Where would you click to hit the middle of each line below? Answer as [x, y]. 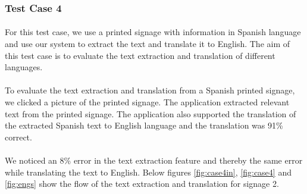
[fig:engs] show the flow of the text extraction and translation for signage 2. [142, 184]
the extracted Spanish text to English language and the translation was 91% [144, 125]
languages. [24, 67]
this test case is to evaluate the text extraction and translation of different [140, 55]
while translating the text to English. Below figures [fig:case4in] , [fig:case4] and [148, 172]
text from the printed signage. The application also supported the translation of [151, 113]
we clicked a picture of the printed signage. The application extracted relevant [147, 102]
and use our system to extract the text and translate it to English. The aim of [148, 44]
